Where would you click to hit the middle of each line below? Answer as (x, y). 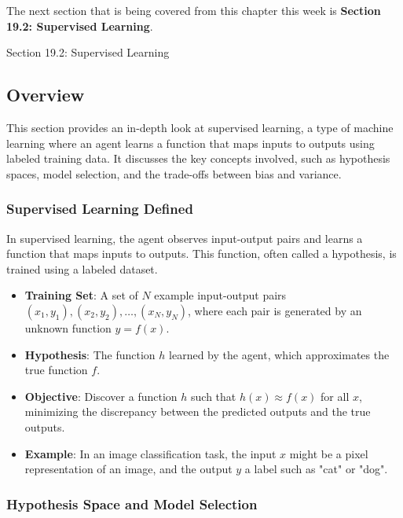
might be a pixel (329, 453)
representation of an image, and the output (128, 469)
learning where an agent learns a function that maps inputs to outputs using (191, 143)
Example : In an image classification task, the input (150, 453)
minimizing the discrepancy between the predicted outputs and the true (198, 411)
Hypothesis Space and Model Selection (132, 503)
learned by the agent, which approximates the (279, 354)
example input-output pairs (220, 295)
